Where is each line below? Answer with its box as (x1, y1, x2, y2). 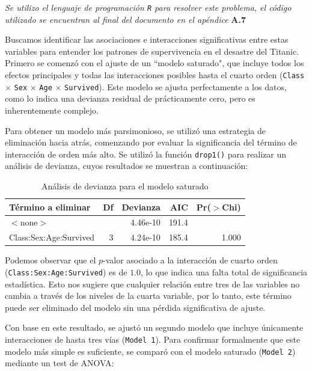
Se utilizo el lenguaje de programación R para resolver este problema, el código (5, 1, 292, 13)
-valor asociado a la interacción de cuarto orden (103, 254, 278, 266)
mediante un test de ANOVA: (5, 357, 114, 369)
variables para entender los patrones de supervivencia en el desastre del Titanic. (5, 44, 299, 57)
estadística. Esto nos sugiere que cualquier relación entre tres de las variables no (5, 277, 300, 290)
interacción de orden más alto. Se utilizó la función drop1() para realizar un (5, 147, 287, 160)
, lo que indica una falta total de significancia (141, 265, 308, 278)
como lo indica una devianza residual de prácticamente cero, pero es (5, 92, 255, 105)
